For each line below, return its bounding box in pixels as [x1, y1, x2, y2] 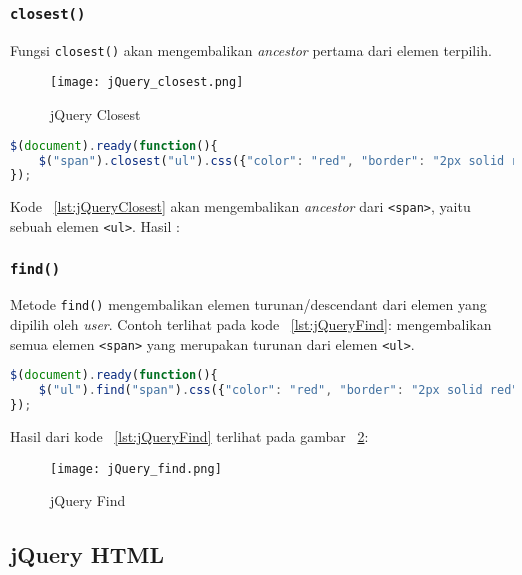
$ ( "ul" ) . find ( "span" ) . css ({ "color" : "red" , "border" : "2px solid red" [38, 383, 519, 398]
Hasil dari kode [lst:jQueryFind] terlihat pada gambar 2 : [10, 425, 369, 446]
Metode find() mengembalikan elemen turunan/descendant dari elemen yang [10, 294, 487, 315]
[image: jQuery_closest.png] [50, 75, 244, 90]
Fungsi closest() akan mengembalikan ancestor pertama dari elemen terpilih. [10, 39, 492, 60]
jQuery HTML [10, 539, 164, 570]
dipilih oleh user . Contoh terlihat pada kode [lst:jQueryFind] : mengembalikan [10, 314, 492, 335]
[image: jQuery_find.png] [50, 461, 222, 476]
